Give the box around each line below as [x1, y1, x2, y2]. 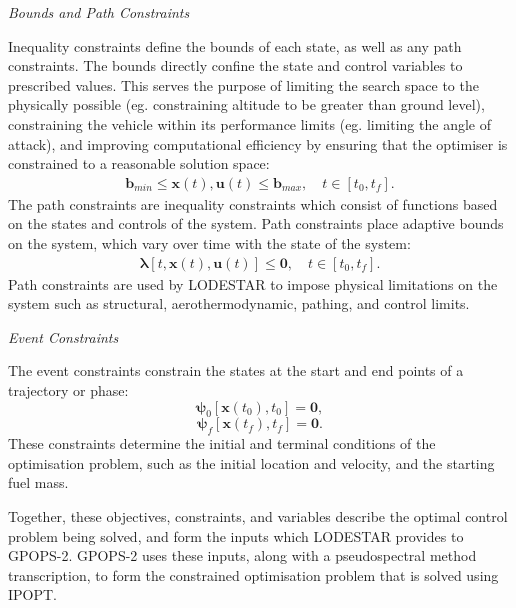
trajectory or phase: [8, 379, 129, 400]
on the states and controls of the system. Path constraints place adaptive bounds [8, 213, 504, 234]
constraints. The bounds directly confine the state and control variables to [8, 55, 463, 76]
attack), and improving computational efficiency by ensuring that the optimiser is [8, 133, 508, 154]
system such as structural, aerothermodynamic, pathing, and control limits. [8, 293, 470, 314]
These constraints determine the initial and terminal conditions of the [8, 433, 436, 454]
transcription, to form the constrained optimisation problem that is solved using [8, 564, 499, 585]
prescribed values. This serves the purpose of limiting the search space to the [8, 74, 479, 95]
